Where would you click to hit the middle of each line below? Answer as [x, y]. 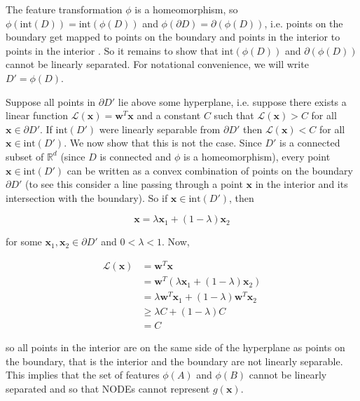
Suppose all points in [51, 101]
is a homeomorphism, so [186, 9]
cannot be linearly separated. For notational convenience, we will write [157, 64]
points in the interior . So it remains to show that [112, 50]
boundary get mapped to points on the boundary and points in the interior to [173, 37]
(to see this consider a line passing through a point [134, 184]
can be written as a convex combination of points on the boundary [210, 170]
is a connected [310, 143]
